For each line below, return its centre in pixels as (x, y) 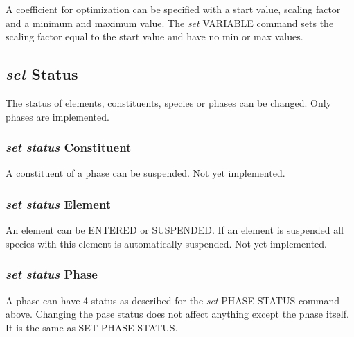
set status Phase (52, 274)
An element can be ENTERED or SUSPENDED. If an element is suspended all (175, 230)
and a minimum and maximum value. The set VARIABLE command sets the (170, 23)
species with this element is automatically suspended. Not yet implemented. (166, 243)
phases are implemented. (57, 116)
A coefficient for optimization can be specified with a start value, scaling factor (173, 9)
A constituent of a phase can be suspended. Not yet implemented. (145, 173)
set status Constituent (69, 147)
